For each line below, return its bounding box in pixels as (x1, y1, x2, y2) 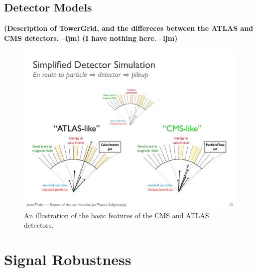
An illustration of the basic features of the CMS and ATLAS (24, 210, 209, 220)
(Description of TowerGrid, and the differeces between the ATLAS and (4, 23, 254, 33)
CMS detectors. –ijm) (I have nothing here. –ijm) (4, 32, 178, 43)
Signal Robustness (4, 249, 131, 269)
